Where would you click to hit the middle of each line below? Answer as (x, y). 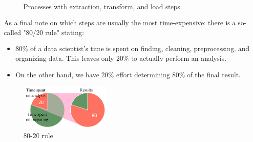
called (12, 32)
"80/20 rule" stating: (53, 32)
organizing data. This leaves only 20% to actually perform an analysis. (121, 58)
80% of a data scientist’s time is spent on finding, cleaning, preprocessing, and (132, 48)
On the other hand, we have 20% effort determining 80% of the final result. (128, 74)
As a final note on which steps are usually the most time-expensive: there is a (120, 23)
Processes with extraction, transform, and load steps (102, 6)
